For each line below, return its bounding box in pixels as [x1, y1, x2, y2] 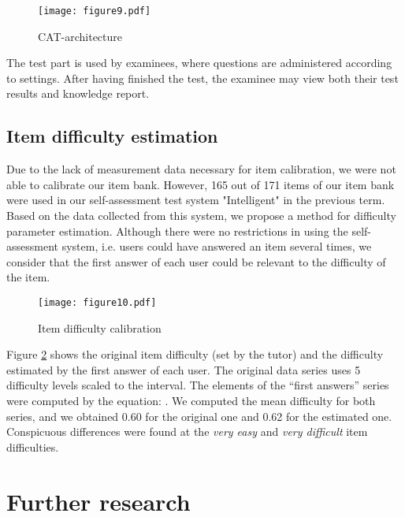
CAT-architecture [38, 28, 123, 44]
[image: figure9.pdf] [38, 6, 151, 17]
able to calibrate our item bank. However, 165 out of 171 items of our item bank [6, 176, 395, 192]
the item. [6, 269, 50, 285]
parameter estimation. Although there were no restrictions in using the [6, 222, 348, 239]
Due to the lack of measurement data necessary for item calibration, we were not [6, 161, 396, 177]
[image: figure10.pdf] [38, 296, 157, 308]
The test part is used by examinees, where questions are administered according [6, 54, 392, 71]
